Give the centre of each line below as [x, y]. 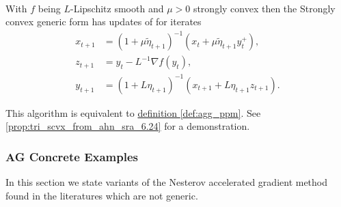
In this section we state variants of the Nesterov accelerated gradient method [167, 182]
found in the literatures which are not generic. [102, 195]
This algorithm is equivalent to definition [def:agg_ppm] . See [133, 112]
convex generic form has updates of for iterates [104, 22]
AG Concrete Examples [72, 156]
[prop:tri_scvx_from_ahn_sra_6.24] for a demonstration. [128, 126]
